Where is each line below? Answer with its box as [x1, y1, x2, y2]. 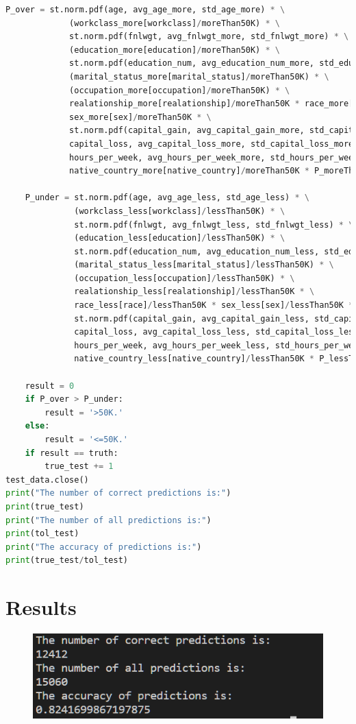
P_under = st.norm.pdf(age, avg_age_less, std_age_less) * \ [25, 193, 309, 203]
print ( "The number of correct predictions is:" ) [5, 488, 231, 498]
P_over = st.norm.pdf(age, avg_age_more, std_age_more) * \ [5, 5, 285, 14]
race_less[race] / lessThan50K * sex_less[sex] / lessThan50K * [74, 300, 354, 311]
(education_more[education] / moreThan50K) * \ [69, 45, 280, 55]
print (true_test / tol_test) [5, 555, 128, 566]
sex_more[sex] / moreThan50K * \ [69, 112, 212, 122]
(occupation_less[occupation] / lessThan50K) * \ [74, 273, 295, 283]
